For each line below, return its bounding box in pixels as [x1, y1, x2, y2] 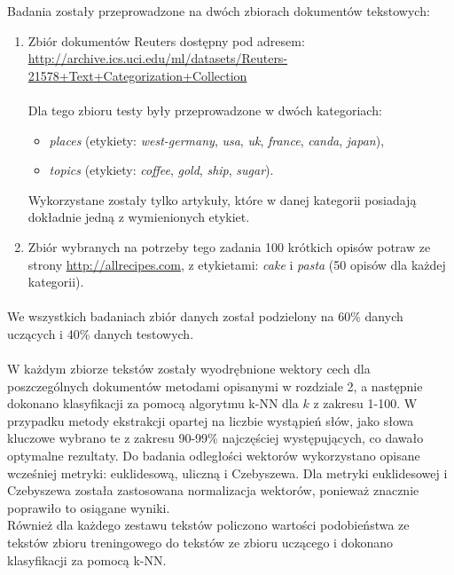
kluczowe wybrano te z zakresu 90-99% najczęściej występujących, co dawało [7, 429, 424, 447]
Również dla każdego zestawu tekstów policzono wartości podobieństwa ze [7, 516, 410, 534]
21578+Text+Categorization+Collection [27, 66, 247, 84]
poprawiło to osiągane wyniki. [7, 498, 170, 516]
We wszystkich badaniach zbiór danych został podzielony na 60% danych [7, 307, 403, 326]
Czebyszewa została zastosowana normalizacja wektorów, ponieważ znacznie [7, 481, 419, 500]
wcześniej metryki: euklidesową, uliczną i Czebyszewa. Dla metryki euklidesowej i [7, 463, 448, 482]
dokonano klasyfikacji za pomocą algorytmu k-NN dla [7, 394, 299, 413]
